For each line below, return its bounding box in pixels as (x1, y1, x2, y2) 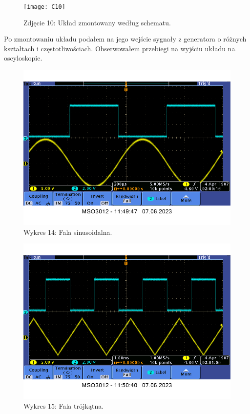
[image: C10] (23, 3, 65, 10)
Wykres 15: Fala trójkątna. (23, 400, 104, 411)
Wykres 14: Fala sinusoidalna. (23, 227, 112, 237)
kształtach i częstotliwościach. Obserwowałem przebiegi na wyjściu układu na (4, 43, 235, 53)
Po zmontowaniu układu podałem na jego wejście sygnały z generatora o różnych (4, 34, 247, 44)
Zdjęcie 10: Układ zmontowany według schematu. (23, 17, 171, 27)
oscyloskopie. (4, 53, 42, 63)
